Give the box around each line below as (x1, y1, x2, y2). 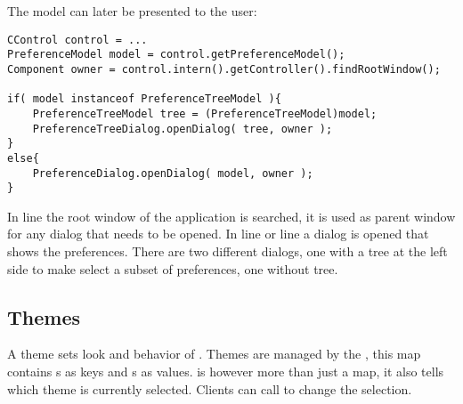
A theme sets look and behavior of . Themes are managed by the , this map (7, 344, 421, 363)
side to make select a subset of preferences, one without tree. (7, 259, 338, 278)
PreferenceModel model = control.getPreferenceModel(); (7, 48, 345, 61)
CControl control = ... (7, 33, 148, 46)
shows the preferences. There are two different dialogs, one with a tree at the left (7, 242, 448, 260)
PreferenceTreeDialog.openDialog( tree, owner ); (32, 122, 333, 135)
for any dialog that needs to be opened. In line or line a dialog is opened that (7, 224, 429, 243)
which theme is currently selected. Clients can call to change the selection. (7, 379, 412, 398)
